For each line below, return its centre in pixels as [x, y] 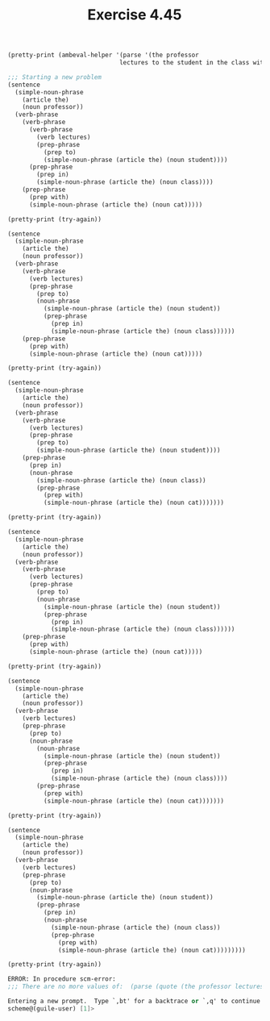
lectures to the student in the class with [193, 63]
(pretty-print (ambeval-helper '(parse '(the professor [103, 55]
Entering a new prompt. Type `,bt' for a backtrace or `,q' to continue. [136, 1002]
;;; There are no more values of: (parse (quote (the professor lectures [136, 987]
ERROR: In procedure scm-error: [62, 979]
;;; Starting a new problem [55, 77]
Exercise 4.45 [135, 15]
